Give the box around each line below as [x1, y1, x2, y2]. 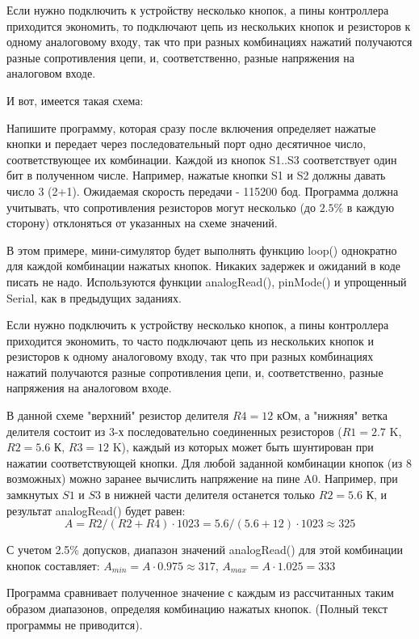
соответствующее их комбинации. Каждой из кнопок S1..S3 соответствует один [6, 150, 397, 167]
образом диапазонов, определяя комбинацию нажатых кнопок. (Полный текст [6, 600, 388, 616]
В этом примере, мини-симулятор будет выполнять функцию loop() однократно [6, 241, 397, 258]
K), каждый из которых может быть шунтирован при [112, 438, 374, 455]
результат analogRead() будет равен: [6, 501, 186, 518]
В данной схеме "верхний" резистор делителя [6, 407, 229, 424]
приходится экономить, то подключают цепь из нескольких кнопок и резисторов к [6, 17, 411, 34]
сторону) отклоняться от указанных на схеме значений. [6, 214, 278, 231]
